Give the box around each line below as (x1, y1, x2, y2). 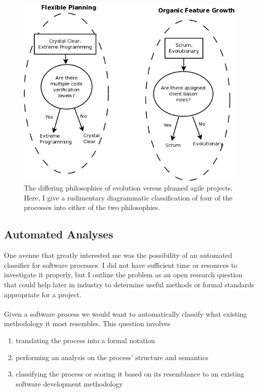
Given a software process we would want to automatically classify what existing (4, 308, 247, 319)
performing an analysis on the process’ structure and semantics (15, 352, 208, 362)
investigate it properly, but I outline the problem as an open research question (4, 269, 243, 280)
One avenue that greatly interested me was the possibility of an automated (4, 250, 233, 260)
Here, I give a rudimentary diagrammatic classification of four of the (24, 192, 233, 202)
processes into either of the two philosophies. (24, 202, 160, 212)
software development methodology (15, 378, 123, 389)
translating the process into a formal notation (15, 335, 155, 346)
